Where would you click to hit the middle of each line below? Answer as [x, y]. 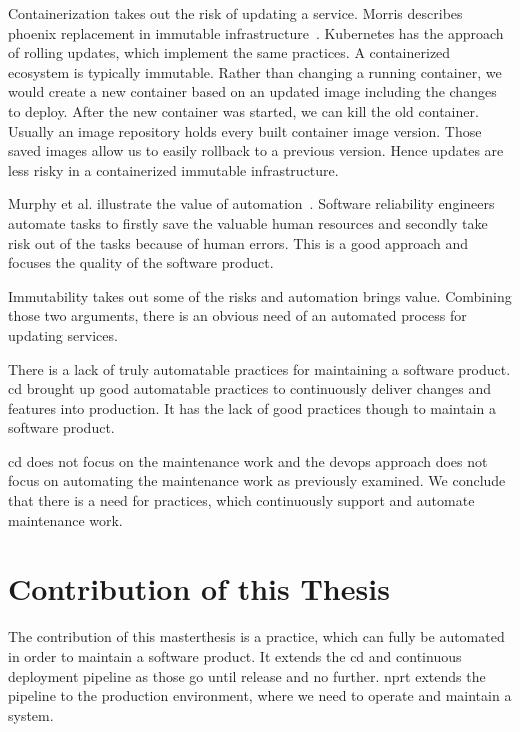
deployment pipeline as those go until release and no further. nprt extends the [247, 675]
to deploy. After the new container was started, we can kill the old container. [243, 110]
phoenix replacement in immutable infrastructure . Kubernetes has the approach [256, 32]
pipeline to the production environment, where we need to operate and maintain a [260, 695]
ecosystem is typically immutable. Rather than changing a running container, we [255, 71]
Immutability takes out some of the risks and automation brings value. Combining [260, 295]
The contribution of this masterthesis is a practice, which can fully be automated [256, 636]
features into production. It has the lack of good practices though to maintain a [252, 407]
